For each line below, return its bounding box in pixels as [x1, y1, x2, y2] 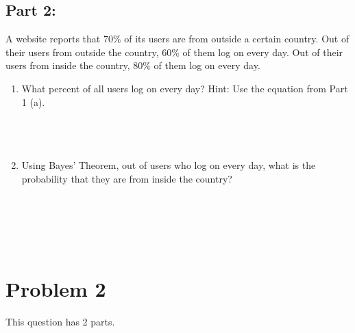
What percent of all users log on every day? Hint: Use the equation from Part [21, 81, 348, 95]
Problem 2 [5, 274, 106, 302]
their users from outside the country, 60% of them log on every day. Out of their [5, 44, 343, 59]
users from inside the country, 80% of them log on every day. [5, 58, 260, 72]
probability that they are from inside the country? [21, 171, 232, 185]
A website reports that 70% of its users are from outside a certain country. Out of [5, 31, 350, 46]
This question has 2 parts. [5, 314, 115, 328]
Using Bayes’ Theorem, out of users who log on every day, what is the [21, 157, 316, 172]
